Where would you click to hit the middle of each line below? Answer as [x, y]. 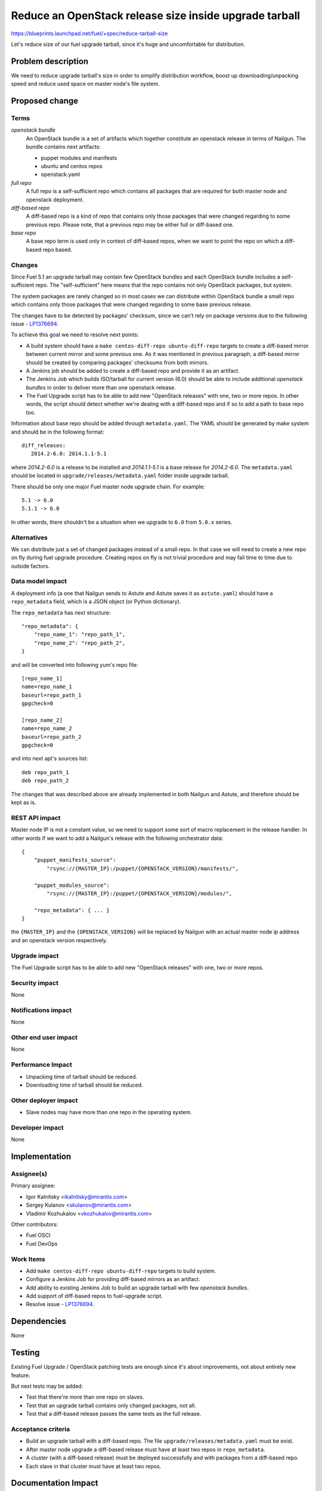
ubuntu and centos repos [72, 166]
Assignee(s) [29, 1174]
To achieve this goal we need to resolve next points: [75, 335]
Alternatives [29, 537]
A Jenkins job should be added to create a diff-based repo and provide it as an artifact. [133, 370]
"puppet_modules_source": [72, 885]
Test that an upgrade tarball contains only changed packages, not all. [111, 1405]
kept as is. [24, 803]
